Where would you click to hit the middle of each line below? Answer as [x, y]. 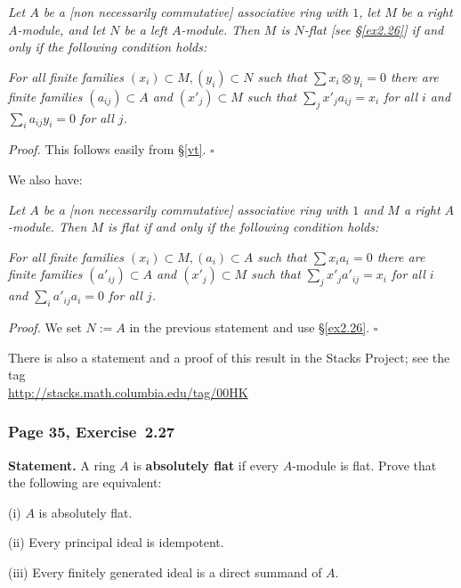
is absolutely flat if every [206, 465]
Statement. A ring [62, 465]
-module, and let [61, 29]
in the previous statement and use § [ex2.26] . [250, 327]
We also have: [45, 179]
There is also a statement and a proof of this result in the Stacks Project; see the [229, 357]
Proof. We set [45, 327]
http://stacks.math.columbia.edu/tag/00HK [128, 392]
